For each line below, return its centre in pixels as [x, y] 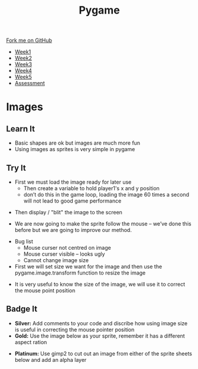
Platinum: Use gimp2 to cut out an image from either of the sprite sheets [103, 353]
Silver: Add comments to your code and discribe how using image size [101, 323]
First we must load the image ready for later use [73, 182]
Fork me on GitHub [29, 40]
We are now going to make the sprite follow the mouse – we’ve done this [103, 224]
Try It [16, 168]
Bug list [24, 241]
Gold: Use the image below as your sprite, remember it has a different [100, 336]
